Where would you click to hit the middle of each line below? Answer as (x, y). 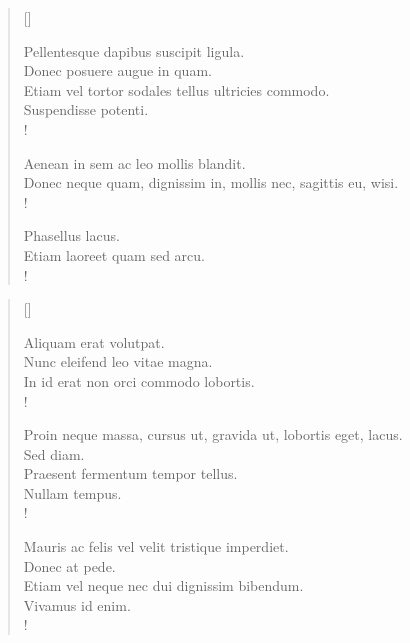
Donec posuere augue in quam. (117, 70)
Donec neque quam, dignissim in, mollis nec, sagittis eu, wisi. (211, 182)
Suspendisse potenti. (86, 109)
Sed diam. (54, 453)
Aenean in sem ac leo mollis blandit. (134, 162)
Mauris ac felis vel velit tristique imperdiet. (156, 546)
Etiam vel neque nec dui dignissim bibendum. (163, 585)
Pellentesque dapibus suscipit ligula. (134, 50)
